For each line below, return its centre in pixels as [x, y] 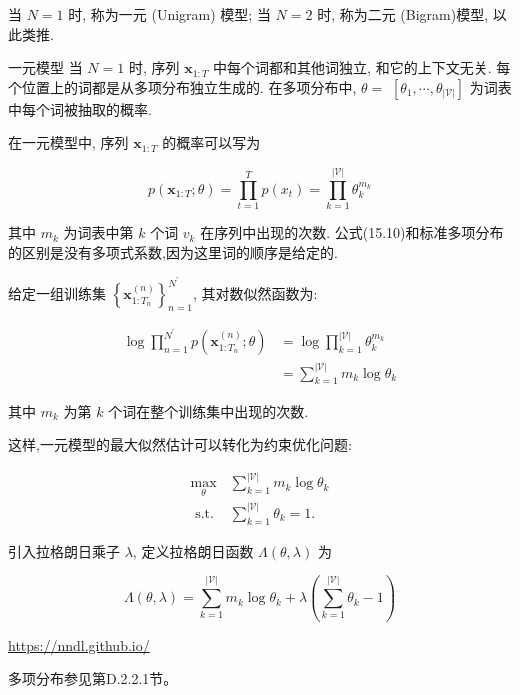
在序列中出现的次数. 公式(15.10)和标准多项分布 [352, 232]
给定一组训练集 [57, 293]
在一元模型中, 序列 [68, 142]
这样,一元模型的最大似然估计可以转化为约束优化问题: [180, 444]
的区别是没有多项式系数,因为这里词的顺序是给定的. [173, 251]
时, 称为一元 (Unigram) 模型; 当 [169, 14]
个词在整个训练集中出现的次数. [208, 410]
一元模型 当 [45, 67]
